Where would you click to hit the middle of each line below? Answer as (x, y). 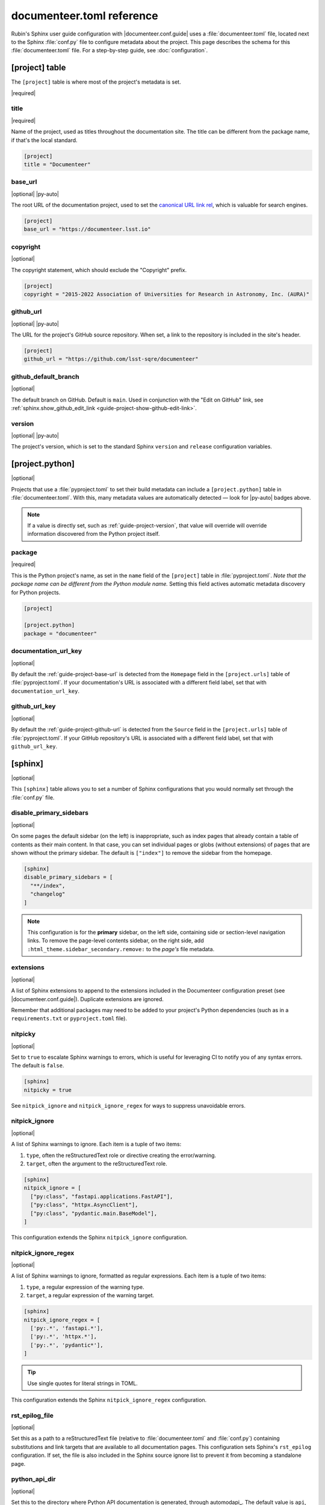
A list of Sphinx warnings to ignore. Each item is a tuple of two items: (96, 1144)
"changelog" (48, 894)
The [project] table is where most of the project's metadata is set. (96, 82)
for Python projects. (36, 592)
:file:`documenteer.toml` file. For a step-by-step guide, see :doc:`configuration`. (110, 51)
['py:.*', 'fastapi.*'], (67, 1328)
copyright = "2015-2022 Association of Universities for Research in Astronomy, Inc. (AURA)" (167, 294)
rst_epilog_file (32, 1415)
